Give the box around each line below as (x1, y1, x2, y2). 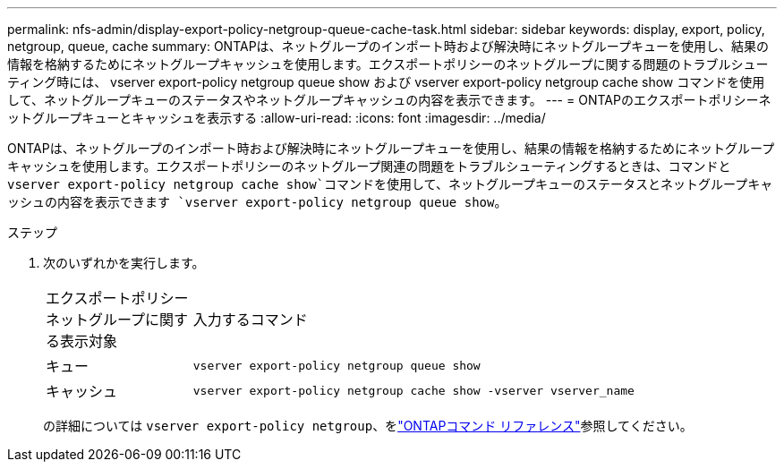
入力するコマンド (192, 311, 308, 328)
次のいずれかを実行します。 (43, 255, 205, 270)
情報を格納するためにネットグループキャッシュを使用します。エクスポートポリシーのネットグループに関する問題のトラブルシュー (7, 56, 769, 72)
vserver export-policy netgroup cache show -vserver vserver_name (192, 383, 635, 397)
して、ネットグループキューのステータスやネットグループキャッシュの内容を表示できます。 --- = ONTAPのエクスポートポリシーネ (7, 92, 771, 107)
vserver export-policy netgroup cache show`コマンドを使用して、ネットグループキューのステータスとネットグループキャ (7, 177, 773, 192)
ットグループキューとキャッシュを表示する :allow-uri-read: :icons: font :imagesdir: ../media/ (7, 110, 546, 125)
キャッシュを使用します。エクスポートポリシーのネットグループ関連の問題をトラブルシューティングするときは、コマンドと (7, 158, 731, 174)
